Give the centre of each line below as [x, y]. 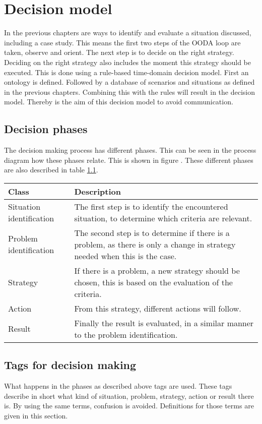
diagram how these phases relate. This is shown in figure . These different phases [129, 160]
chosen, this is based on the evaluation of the [153, 282]
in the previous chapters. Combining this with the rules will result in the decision [130, 92]
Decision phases [46, 129]
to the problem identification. [126, 334]
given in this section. [36, 415]
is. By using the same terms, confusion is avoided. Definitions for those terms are [129, 406]
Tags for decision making [70, 365]
